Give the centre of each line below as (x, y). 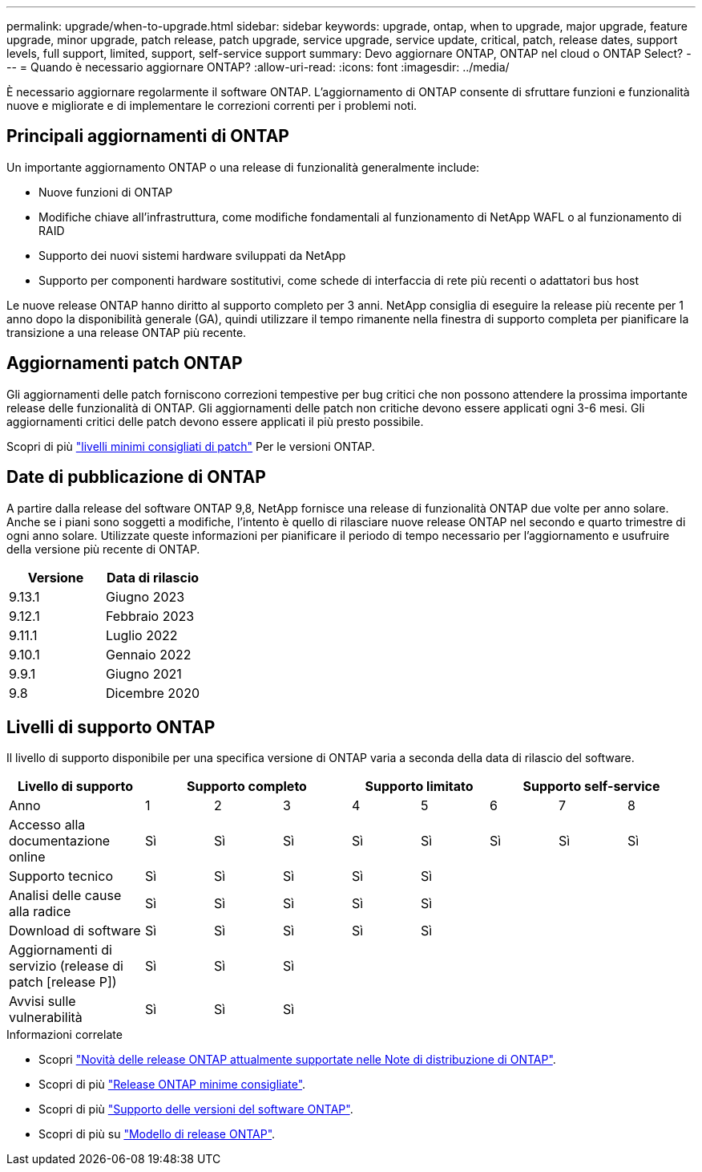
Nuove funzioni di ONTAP (106, 192)
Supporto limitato (419, 787)
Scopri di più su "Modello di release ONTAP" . (157, 1134)
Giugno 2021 (144, 673)
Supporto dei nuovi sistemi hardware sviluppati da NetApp (192, 255)
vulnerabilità (46, 1018)
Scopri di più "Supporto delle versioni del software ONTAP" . (196, 1109)
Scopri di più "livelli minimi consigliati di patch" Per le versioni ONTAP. (191, 446)
